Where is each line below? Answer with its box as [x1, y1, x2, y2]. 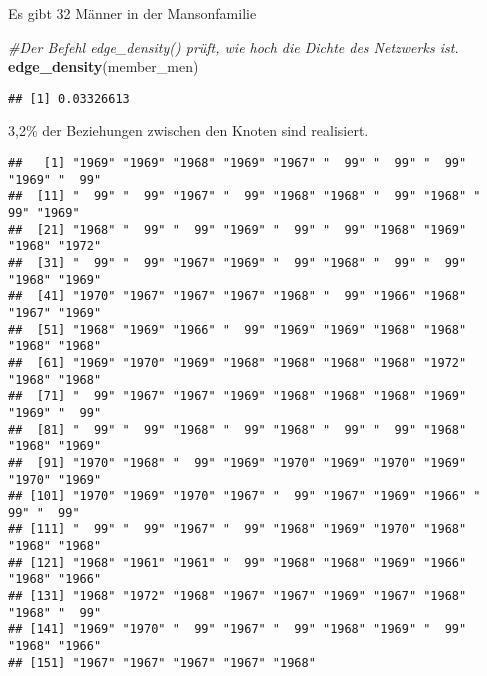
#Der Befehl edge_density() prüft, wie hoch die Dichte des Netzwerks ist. [8, 36, 459, 57]
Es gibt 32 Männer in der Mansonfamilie [8, 3, 257, 23]
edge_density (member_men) [8, 56, 199, 77]
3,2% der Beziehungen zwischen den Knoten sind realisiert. [8, 120, 369, 141]
